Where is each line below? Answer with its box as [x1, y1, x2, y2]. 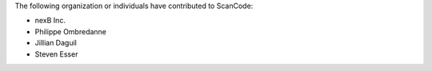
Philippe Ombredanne [34, 26, 107, 36]
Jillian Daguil [34, 38, 78, 48]
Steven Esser [34, 49, 78, 59]
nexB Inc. [34, 16, 66, 26]
